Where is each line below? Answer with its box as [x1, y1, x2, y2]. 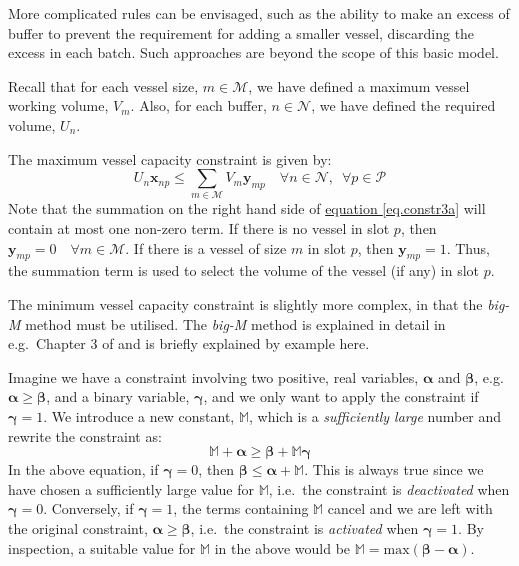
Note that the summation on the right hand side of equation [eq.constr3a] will [8, 198, 486, 219]
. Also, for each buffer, [130, 95, 267, 116]
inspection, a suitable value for [8, 537, 196, 558]
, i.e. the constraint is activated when [190, 518, 419, 538]
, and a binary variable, [46, 386, 190, 407]
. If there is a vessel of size [125, 237, 287, 258]
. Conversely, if [43, 498, 134, 519]
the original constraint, [8, 518, 148, 538]
